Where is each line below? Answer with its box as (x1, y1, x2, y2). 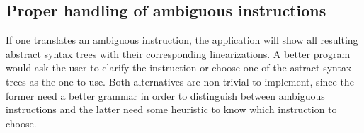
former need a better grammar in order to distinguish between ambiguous (6, 88, 325, 103)
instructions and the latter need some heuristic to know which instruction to (6, 102, 337, 117)
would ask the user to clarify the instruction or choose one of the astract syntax (6, 60, 352, 75)
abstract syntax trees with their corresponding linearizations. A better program (6, 46, 351, 61)
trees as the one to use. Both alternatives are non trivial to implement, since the (6, 74, 354, 88)
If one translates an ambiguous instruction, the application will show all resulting (6, 33, 358, 47)
